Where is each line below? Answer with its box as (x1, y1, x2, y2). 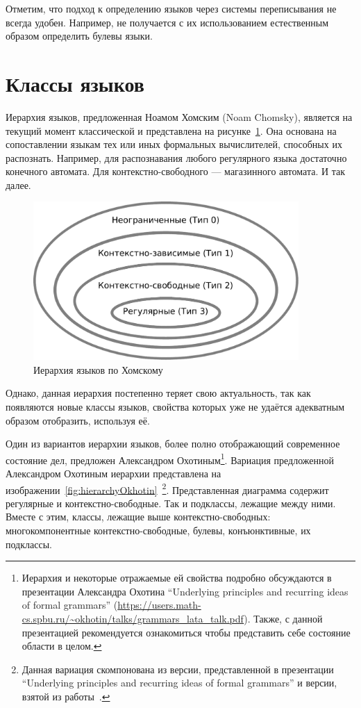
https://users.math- (117, 598, 201, 612)
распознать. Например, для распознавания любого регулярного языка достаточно (6, 150, 347, 165)
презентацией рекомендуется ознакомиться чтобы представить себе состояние (22, 625, 351, 639)
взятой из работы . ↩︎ (22, 689, 110, 703)
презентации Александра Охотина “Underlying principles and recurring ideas (22, 584, 349, 598)
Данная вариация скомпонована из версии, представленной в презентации (22, 661, 334, 676)
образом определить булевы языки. (6, 28, 153, 43)
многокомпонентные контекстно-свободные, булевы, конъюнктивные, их (6, 523, 311, 537)
